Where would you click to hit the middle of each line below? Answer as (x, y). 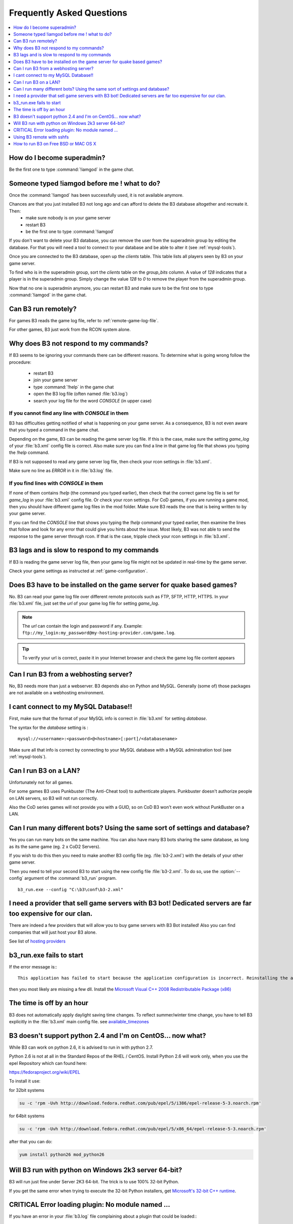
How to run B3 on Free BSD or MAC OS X (55, 144)
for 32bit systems (27, 1090)
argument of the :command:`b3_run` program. (71, 878)
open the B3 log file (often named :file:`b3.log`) (81, 394)
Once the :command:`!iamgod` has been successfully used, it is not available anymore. (96, 195)
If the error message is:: (33, 966)
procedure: (20, 362)
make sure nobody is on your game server (68, 218)
